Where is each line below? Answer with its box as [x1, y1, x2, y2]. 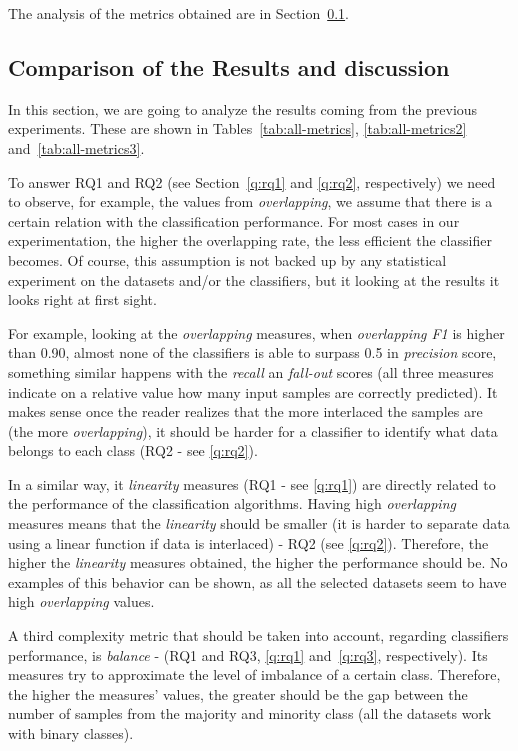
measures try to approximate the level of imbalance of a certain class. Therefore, [8, 664, 501, 685]
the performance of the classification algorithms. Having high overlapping [8, 493, 456, 514]
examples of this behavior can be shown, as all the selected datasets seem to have [8, 571, 507, 592]
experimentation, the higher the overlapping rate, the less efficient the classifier [8, 230, 492, 251]
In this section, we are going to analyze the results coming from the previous [8, 98, 478, 119]
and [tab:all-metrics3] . [8, 137, 145, 158]
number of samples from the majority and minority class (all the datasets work [8, 703, 492, 724]
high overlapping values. [8, 591, 155, 612]
